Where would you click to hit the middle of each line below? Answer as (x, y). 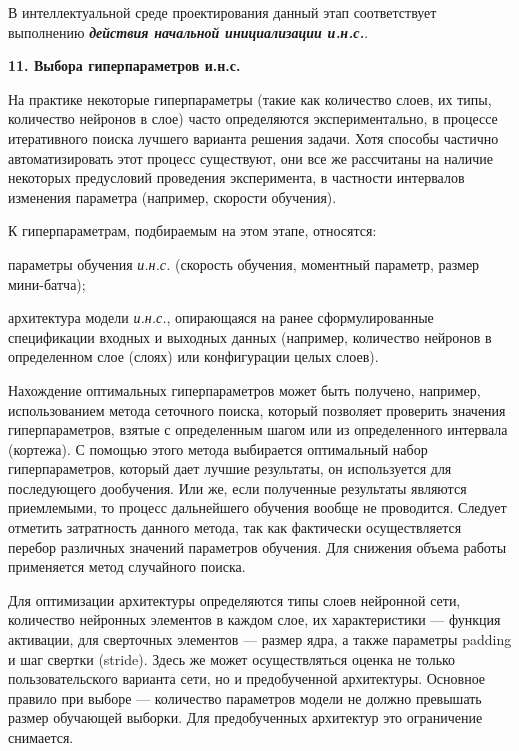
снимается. (41, 737)
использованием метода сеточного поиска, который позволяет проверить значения (257, 409)
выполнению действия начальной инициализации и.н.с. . (188, 31)
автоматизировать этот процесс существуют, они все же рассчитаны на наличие (250, 157)
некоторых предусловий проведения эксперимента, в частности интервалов (236, 177)
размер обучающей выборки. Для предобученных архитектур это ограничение (245, 717)
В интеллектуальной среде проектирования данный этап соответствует (222, 12)
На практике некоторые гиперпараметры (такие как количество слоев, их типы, (250, 98)
